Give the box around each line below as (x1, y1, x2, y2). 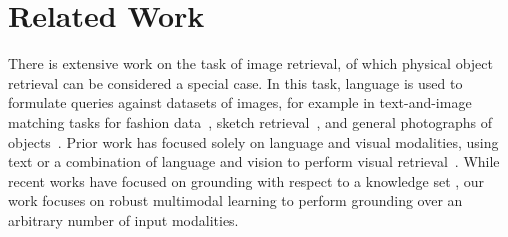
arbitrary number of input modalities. (8, 209, 239, 230)
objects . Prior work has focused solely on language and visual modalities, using (8, 131, 499, 152)
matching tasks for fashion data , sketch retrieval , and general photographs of (8, 111, 492, 132)
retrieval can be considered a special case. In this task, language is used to (8, 72, 463, 93)
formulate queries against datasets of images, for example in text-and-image (8, 92, 472, 113)
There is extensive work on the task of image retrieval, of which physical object (8, 53, 493, 74)
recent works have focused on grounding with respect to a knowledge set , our (8, 170, 485, 191)
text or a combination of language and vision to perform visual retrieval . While (8, 151, 500, 172)
